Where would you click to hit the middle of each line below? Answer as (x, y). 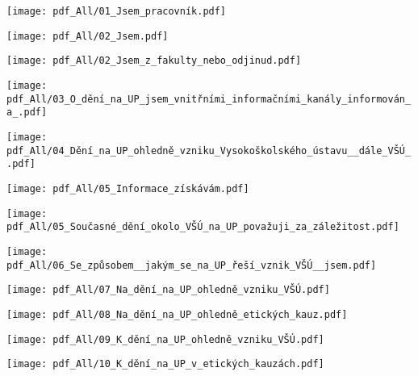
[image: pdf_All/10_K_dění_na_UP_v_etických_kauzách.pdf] (165, 364)
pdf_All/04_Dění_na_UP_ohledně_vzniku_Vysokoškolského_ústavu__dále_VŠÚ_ (209, 150)
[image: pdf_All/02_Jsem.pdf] (88, 36)
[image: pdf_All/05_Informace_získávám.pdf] (128, 188)
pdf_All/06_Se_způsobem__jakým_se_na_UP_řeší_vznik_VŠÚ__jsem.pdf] (192, 265)
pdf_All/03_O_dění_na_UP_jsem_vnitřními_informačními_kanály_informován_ (209, 99)
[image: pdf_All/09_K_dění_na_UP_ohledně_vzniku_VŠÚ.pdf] (165, 339)
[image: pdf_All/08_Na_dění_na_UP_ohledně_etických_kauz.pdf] (177, 314)
